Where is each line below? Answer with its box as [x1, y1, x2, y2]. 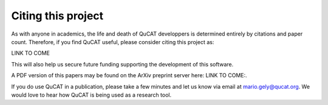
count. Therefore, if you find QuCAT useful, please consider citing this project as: [11, 38, 214, 45]
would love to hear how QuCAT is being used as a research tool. [11, 91, 172, 98]
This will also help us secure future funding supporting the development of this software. [11, 60, 234, 68]
